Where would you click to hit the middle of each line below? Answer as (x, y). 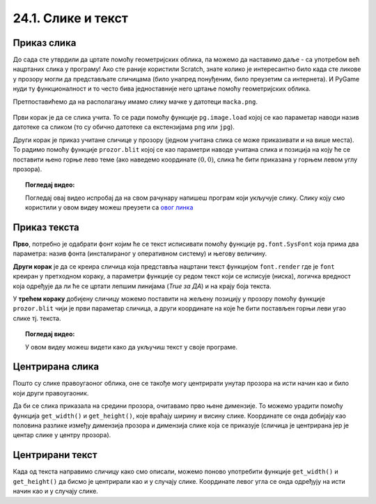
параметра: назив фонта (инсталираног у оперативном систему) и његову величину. (140, 253)
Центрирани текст (55, 455)
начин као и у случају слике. (56, 491)
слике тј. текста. (37, 318)
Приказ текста (46, 227)
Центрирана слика (56, 367)
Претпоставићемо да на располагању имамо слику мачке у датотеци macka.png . (135, 102)
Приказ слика (45, 43)
